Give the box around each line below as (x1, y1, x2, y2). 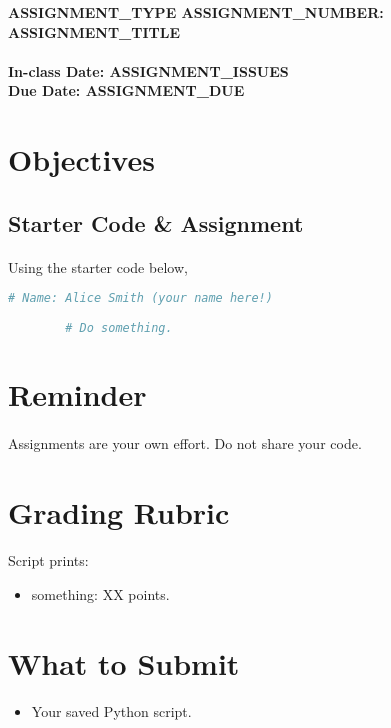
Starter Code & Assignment (8, 207, 304, 238)
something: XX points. (31, 584, 170, 605)
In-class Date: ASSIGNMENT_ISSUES (8, 60, 289, 81)
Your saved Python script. (31, 700, 192, 721)
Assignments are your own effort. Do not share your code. (8, 432, 362, 453)
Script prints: (8, 550, 89, 571)
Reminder (8, 374, 147, 415)
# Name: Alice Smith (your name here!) (8, 291, 273, 306)
